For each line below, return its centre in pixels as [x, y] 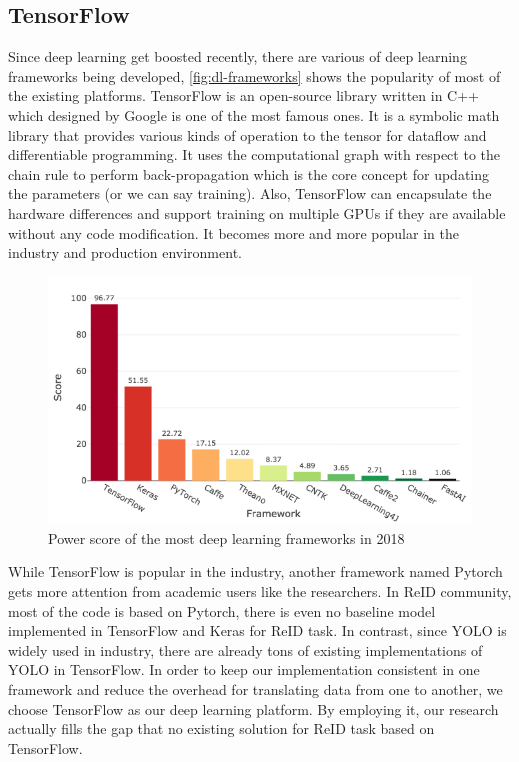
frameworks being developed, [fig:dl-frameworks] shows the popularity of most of [254, 75]
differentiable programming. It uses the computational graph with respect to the [254, 154]
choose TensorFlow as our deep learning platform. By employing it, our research [253, 708]
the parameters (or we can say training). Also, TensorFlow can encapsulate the [250, 193]
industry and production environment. [125, 252]
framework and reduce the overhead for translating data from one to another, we [255, 688]
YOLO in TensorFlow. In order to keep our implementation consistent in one [244, 669]
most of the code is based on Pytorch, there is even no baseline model [222, 610]
